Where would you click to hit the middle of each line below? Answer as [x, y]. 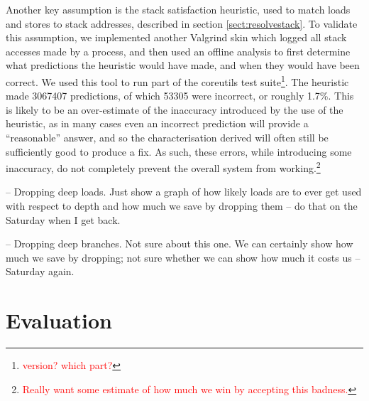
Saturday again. [40, 271]
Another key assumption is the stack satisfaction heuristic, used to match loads [178, 9]
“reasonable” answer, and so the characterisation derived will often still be [167, 137]
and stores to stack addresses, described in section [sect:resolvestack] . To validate [182, 23]
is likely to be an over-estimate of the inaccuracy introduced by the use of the [175, 109]
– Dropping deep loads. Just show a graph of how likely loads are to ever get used [184, 192]
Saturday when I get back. [63, 219]
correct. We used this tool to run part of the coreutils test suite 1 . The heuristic [177, 80]
